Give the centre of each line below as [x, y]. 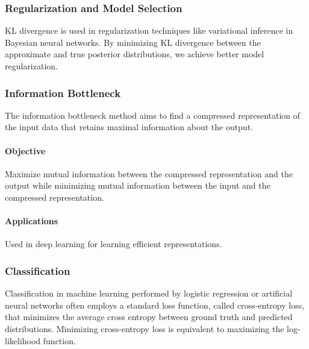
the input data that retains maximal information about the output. [129, 127]
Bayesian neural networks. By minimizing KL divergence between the [133, 42]
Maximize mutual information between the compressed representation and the [149, 173]
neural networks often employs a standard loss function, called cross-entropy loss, [155, 305]
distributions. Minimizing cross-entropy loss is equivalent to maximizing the [145, 328]
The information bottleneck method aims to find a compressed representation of [153, 115]
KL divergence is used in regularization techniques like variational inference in [149, 30]
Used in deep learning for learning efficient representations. [114, 244]
